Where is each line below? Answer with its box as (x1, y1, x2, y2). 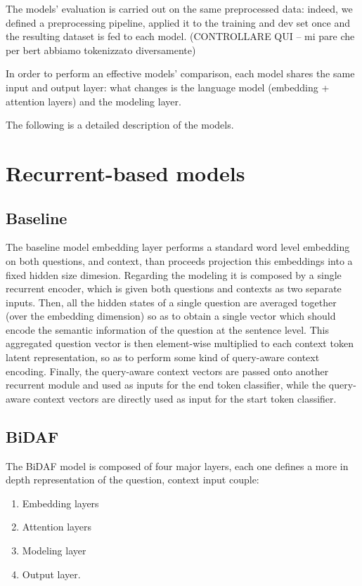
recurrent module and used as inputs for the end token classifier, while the (6, 377, 326, 392)
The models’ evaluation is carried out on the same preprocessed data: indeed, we (6, 1, 353, 15)
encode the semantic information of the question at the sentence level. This (6, 322, 329, 337)
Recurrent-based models (6, 158, 245, 187)
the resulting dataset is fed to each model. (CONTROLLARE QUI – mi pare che (6, 29, 355, 44)
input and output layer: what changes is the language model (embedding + (6, 79, 330, 94)
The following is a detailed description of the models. (6, 117, 234, 132)
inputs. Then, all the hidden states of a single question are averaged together (6, 294, 337, 309)
